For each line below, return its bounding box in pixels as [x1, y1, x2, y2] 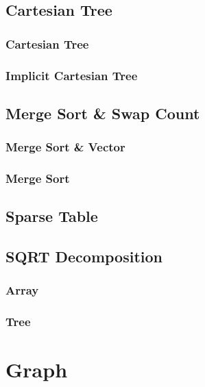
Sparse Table [5, 205, 98, 227]
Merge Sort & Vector [5, 138, 125, 155]
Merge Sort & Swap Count [5, 102, 200, 123]
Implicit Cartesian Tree [5, 66, 138, 84]
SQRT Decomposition [5, 246, 163, 267]
